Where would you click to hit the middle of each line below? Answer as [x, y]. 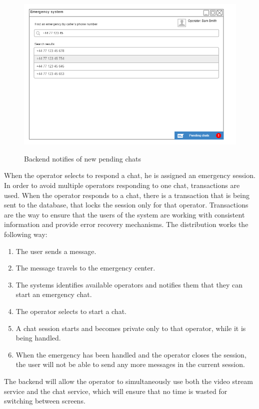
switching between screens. [45, 401]
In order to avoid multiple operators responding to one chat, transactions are [122, 185]
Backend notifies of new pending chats [83, 158]
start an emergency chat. [54, 294]
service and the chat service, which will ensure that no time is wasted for [116, 391]
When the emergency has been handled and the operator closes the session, [131, 354]
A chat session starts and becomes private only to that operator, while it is [131, 328]
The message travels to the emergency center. [85, 268]
